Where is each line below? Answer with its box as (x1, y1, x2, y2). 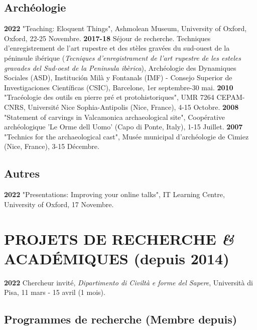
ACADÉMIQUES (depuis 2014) (4, 248, 229, 268)
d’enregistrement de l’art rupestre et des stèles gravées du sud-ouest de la (4, 43, 230, 53)
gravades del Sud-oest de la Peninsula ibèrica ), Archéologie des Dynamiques (4, 62, 236, 73)
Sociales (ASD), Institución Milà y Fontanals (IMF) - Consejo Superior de (4, 72, 232, 83)
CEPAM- (216, 92, 245, 102)
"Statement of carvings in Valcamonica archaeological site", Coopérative (4, 111, 225, 122)
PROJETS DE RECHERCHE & (4, 228, 234, 249)
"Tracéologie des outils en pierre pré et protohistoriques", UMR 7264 (4, 92, 214, 102)
